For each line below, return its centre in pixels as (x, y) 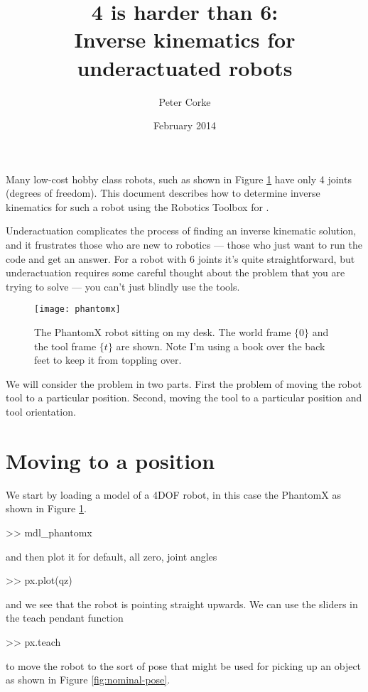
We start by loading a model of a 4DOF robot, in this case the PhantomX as (173, 494)
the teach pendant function (65, 618)
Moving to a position (110, 460)
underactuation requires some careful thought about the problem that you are (175, 272)
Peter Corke (185, 101)
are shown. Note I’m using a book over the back (221, 346)
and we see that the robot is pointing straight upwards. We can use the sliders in (182, 604)
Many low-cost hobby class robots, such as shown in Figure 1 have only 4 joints (179, 179)
